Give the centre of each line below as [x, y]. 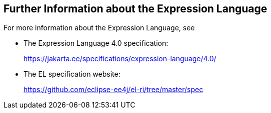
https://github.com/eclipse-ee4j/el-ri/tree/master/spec [113, 90]
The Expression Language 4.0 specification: [96, 43]
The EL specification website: [72, 74]
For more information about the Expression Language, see [99, 28]
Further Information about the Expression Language [135, 9]
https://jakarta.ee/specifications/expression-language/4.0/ [120, 59]
